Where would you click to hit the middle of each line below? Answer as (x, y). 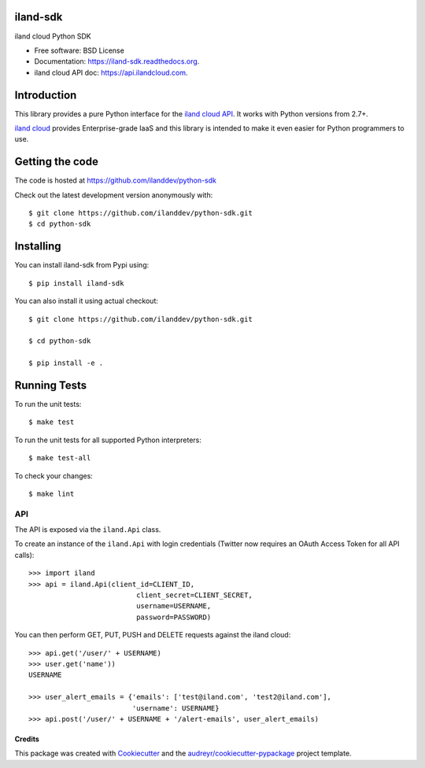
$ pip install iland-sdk (76, 283)
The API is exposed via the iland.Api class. (88, 530)
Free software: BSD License (79, 50)
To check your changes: (54, 475)
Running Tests (50, 385)
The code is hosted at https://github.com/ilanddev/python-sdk (115, 180)
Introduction (46, 95)
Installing (38, 247)
